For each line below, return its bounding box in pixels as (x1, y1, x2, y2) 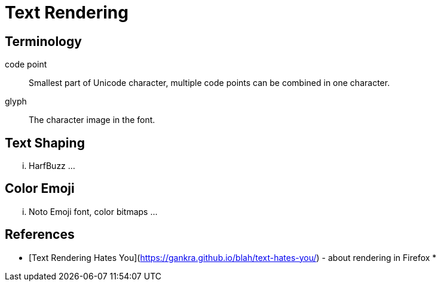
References (5, 227, 75, 242)
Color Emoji (5, 181, 75, 196)
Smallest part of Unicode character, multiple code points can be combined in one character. (29, 78, 390, 88)
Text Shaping (5, 135, 85, 150)
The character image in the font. (29, 115, 155, 125)
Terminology (5, 33, 82, 49)
